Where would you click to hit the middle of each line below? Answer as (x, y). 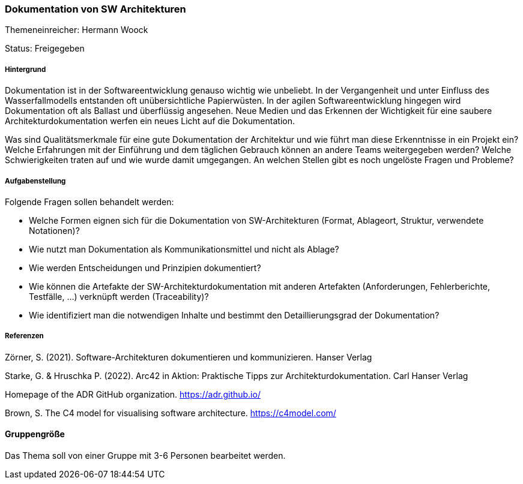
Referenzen (24, 336)
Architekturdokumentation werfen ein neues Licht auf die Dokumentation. (150, 121)
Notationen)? (54, 230)
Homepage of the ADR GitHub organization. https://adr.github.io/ (133, 394)
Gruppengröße (35, 434)
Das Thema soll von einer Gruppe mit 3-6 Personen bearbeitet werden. (145, 455)
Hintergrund (26, 69)
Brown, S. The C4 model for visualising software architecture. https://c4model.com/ (171, 413)
